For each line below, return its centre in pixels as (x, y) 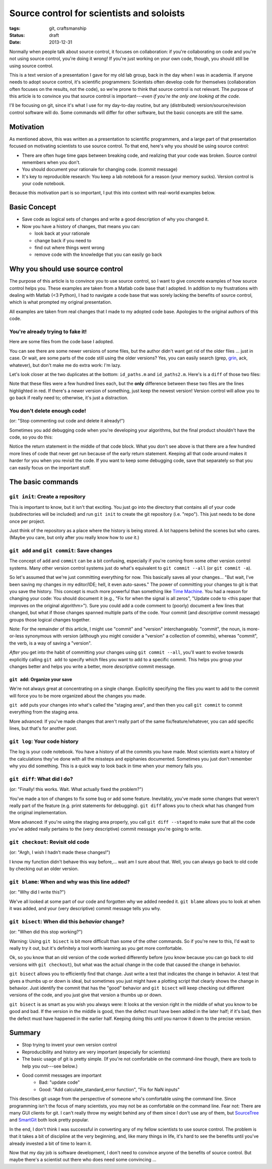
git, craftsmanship (68, 28)
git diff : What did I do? (41, 779)
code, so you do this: (31, 437)
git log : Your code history (44, 741)
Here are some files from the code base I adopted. (62, 342)
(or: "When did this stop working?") (46, 932)
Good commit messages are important (62, 1075)
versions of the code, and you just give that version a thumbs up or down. (86, 995)
